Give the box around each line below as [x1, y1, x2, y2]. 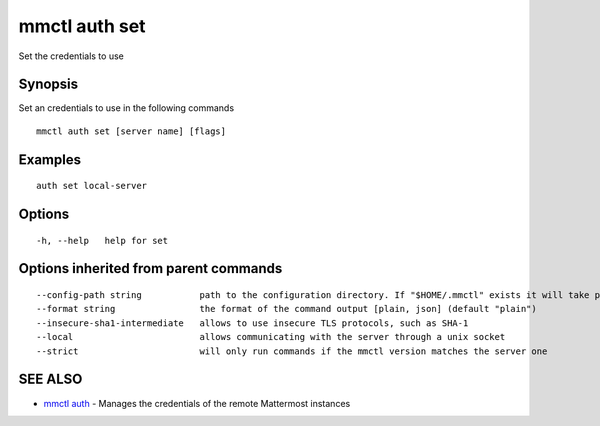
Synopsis [18, 76, 79, 93]
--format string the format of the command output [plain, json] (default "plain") [36, 303, 537, 315]
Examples [18, 151, 82, 168]
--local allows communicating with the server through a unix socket [36, 331, 506, 343]
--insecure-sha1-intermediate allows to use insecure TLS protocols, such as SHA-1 [36, 317, 469, 329]
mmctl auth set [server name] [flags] [36, 125, 227, 137]
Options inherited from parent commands [18, 260, 283, 277]
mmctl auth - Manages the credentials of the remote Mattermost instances [43, 397, 351, 409]
